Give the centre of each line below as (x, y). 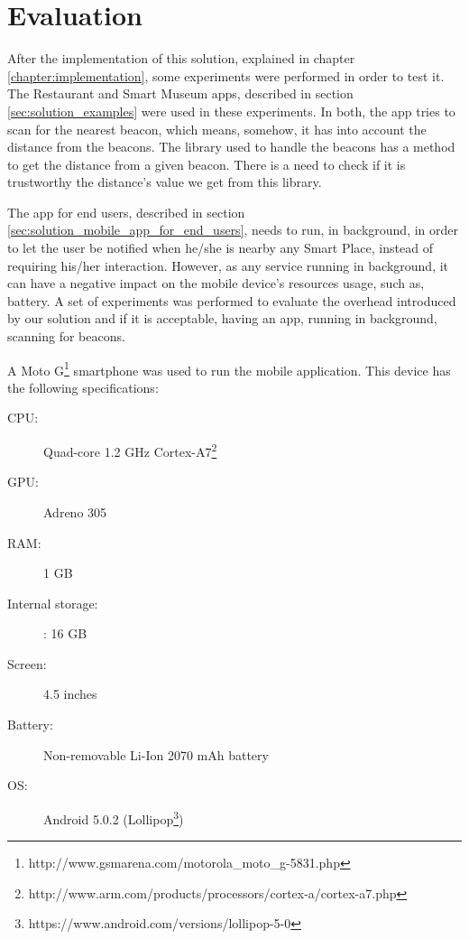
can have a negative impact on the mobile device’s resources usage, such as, (216, 283)
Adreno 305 (75, 511)
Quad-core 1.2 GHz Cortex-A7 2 (130, 450)
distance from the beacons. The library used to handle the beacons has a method (231, 147)
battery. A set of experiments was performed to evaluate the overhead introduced (232, 300)
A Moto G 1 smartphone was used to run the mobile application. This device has (229, 368)
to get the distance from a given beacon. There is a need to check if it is (207, 164)
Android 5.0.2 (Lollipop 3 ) (114, 817)
